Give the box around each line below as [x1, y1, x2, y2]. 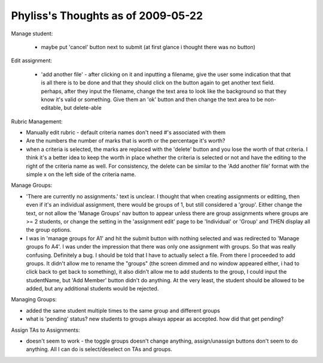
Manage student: [11, 30, 53, 37]
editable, [41, 104, 63, 111]
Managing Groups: [11, 296, 57, 303]
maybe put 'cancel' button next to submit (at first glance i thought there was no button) [41, 43, 255, 50]
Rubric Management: [11, 117, 63, 125]
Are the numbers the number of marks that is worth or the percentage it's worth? [26, 137, 226, 144]
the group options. [26, 226, 72, 234]
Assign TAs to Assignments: [11, 326, 80, 334]
